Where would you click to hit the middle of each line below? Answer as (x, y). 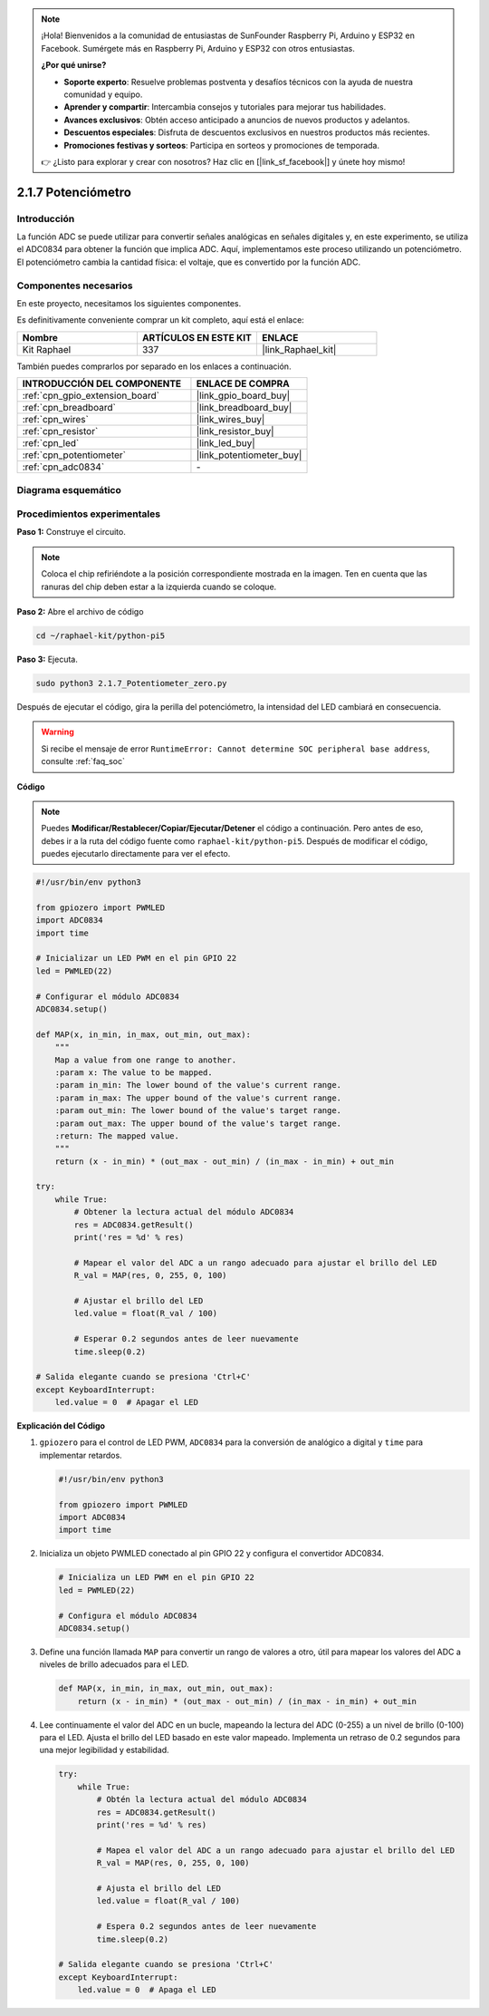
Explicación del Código (61, 1426)
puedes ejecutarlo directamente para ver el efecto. (136, 854)
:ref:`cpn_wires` (56, 420)
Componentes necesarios (75, 286)
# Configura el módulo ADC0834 (128, 1615)
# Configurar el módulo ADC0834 (108, 996)
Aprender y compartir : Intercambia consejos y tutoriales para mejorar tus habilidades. (225, 107)
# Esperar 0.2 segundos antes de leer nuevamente (186, 1339)
